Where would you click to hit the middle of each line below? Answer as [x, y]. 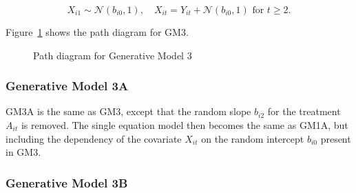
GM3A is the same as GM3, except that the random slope [128, 111]
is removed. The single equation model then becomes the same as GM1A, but [185, 125]
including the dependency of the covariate [94, 138]
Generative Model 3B [67, 182]
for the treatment [304, 111]
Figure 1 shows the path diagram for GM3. [97, 32]
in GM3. [23, 152]
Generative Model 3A [67, 86]
